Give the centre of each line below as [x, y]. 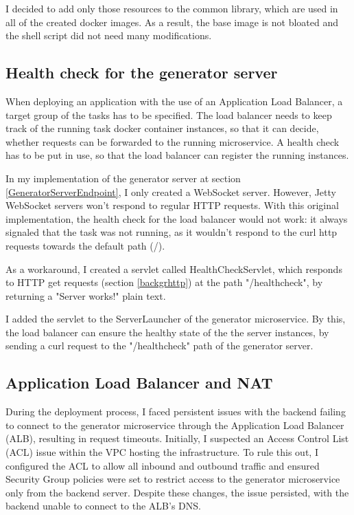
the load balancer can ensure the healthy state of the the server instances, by [167, 332]
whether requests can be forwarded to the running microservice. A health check [173, 141]
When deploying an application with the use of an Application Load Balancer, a [174, 101]
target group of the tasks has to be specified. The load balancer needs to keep [169, 114]
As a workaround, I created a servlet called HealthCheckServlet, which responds [174, 269]
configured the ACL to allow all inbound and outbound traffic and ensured [163, 465]
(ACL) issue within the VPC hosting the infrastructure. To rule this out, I [162, 452]
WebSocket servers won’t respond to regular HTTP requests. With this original [172, 205]
